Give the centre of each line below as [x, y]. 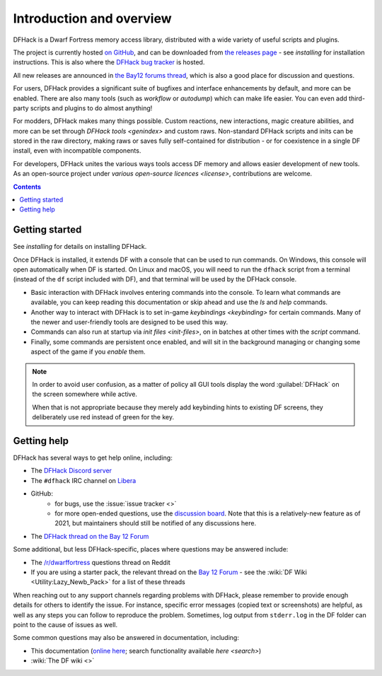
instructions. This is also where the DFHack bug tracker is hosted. [109, 62]
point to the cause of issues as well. [65, 624]
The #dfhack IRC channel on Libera [83, 480]
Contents [27, 187]
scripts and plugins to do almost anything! [91, 108]
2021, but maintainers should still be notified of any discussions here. [156, 523]
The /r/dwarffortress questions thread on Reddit [101, 562]
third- [357, 98]
